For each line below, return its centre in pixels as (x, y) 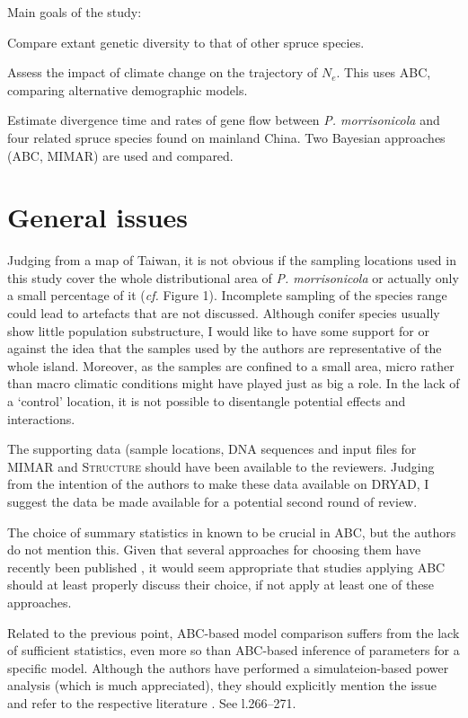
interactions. (41, 418)
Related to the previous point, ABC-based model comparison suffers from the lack (234, 632)
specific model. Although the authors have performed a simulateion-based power (228, 667)
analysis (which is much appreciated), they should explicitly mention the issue (222, 685)
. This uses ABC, (384, 72)
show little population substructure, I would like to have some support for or (218, 330)
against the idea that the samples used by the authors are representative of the (225, 348)
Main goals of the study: (75, 12)
